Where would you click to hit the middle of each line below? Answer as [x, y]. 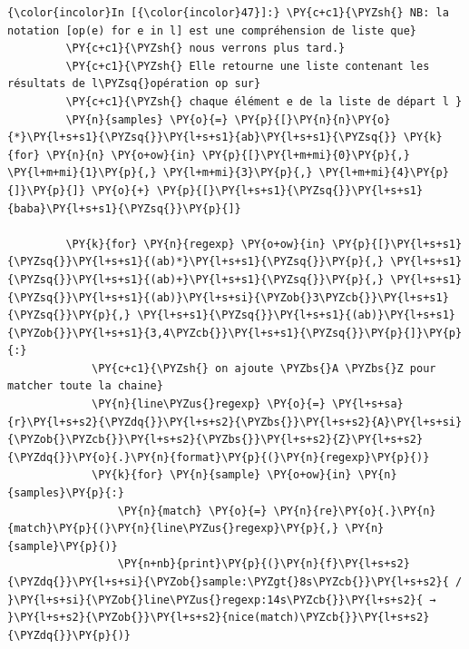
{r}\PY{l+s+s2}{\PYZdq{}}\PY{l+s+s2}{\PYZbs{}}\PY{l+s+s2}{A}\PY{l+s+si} [235, 422]
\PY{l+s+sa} [367, 404]
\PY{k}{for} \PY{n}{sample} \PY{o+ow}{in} [222, 475]
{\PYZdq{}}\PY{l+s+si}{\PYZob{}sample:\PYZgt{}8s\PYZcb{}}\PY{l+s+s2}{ [228, 582]
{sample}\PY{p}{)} [63, 546]
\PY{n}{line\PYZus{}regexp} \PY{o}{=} [209, 404]
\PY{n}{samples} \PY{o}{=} [147, 119]
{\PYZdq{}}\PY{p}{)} [69, 635]
